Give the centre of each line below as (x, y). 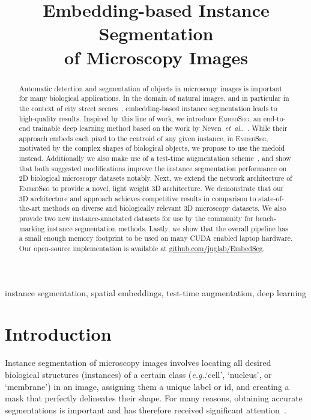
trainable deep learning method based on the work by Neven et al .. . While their (160, 128)
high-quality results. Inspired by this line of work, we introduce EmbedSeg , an (140, 118)
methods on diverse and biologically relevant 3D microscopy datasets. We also (165, 208)
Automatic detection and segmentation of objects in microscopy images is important (151, 88)
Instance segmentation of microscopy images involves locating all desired (138, 363)
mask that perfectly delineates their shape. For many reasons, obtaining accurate (154, 398)
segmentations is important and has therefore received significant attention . (146, 409)
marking (32, 228)
